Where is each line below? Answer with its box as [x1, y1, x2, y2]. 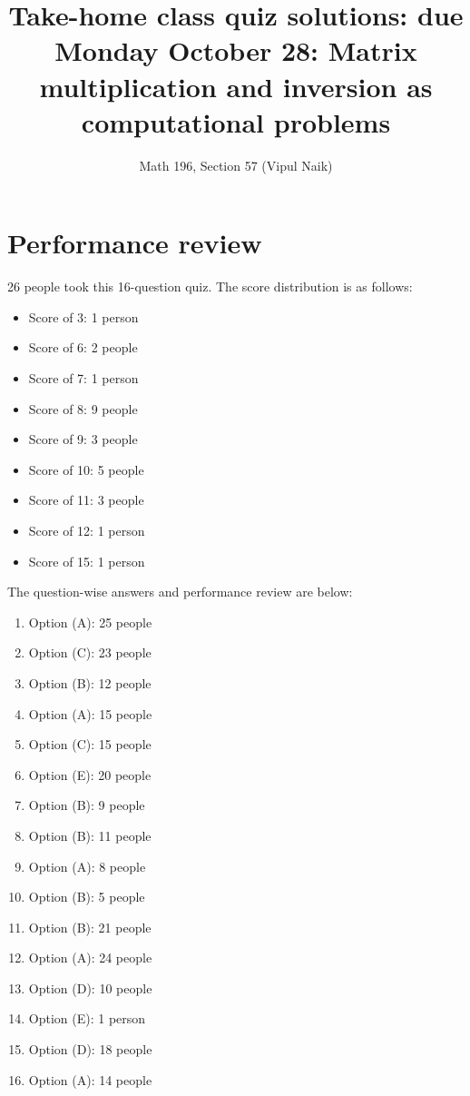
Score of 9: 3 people [28, 430, 138, 449]
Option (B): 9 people [28, 795, 145, 815]
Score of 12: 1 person [28, 520, 145, 539]
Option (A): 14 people [28, 1070, 152, 1089]
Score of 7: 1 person [28, 369, 139, 387]
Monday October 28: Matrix [54, 32, 417, 69]
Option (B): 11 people [28, 825, 152, 844]
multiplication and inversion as [39, 67, 433, 104]
